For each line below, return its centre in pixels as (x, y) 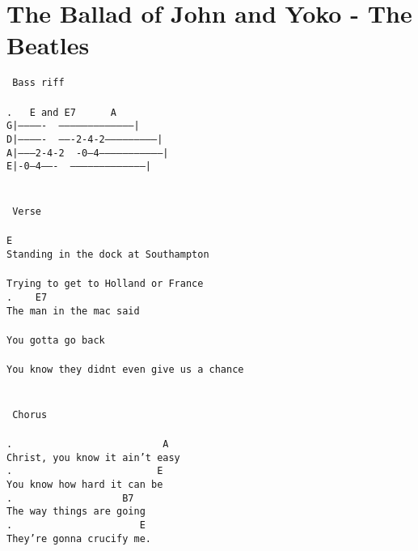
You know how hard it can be (85, 485)
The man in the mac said (73, 311)
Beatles (48, 45)
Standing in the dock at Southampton (108, 254)
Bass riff (38, 83)
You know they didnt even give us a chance (125, 369)
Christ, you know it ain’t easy (93, 457)
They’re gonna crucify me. (79, 538)
